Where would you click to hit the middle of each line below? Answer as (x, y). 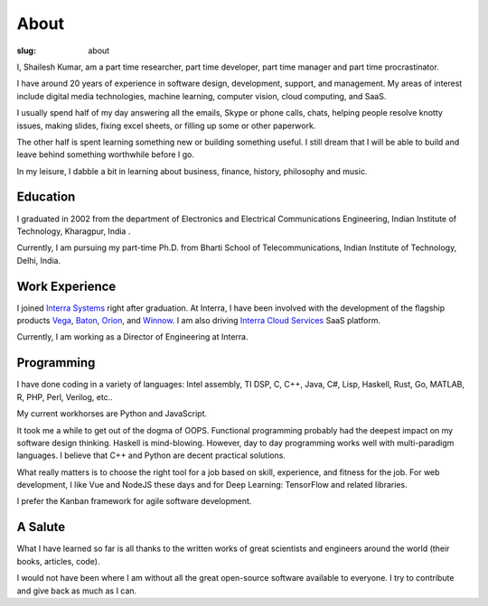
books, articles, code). (58, 561)
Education (46, 197)
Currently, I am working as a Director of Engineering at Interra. (132, 337)
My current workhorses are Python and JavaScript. (112, 414)
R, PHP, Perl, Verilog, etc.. (65, 396)
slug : (26, 51)
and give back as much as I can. (77, 591)
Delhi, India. (39, 260)
